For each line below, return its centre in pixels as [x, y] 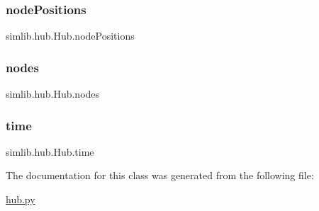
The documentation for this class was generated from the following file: [160, 175]
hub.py [21, 199]
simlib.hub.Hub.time [50, 151]
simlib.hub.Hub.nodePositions [70, 36]
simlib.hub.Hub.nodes [53, 94]
